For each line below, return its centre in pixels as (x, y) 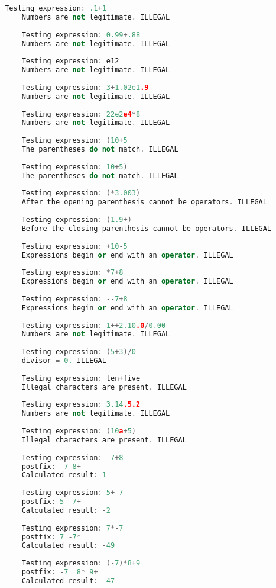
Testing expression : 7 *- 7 (72, 528)
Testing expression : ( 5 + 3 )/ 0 (79, 352)
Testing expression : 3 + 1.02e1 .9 (85, 87)
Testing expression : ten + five (81, 378)
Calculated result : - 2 (66, 510)
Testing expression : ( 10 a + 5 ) (79, 431)
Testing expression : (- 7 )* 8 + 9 (81, 563)
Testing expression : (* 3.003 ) (81, 193)
